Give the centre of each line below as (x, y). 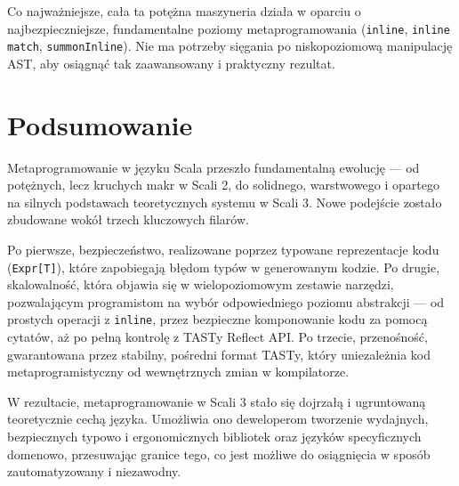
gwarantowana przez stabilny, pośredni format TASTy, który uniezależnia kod (219, 354)
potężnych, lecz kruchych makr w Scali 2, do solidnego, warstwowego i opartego (223, 185)
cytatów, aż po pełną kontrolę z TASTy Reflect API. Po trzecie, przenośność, (217, 337)
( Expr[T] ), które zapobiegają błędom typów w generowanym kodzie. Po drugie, (224, 267)
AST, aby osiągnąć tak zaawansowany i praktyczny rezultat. (171, 63)
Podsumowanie (100, 124)
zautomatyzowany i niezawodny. (94, 471)
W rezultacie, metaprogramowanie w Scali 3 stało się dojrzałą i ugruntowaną (217, 401)
